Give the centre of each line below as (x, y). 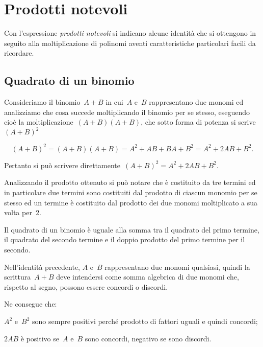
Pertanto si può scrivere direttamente (62, 165)
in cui (114, 102)
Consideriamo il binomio (42, 102)
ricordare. (19, 53)
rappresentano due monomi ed (196, 102)
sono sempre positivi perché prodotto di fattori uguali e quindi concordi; (145, 321)
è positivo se (40, 338)
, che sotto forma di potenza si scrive (198, 122)
